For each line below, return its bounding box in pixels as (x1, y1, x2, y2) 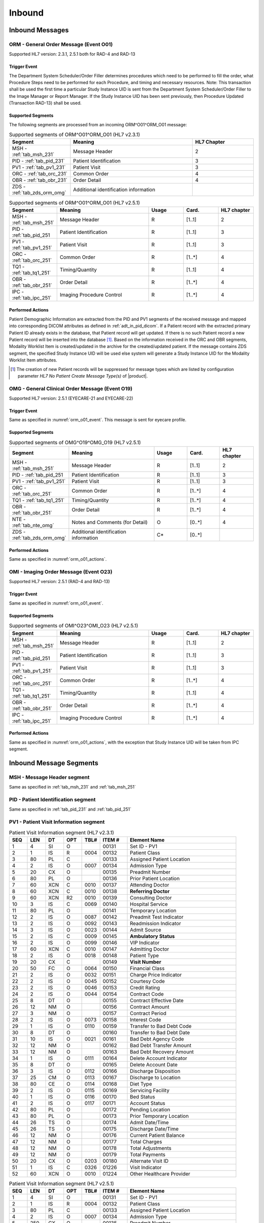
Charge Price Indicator (130, 971, 182, 978)
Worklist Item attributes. (9, 357, 57, 363)
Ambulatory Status (130, 932, 175, 939)
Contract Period (130, 1010, 167, 1017)
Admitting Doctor (130, 946, 170, 952)
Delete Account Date (130, 1061, 178, 1068)
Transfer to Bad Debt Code (130, 1022, 192, 1029)
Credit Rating (130, 984, 160, 991)
